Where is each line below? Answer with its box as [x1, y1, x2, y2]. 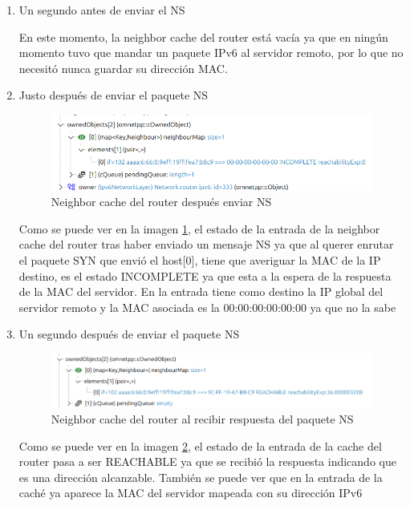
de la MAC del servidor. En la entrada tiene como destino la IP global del [18, 283, 384, 300]
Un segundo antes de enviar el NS [18, 2, 185, 18]
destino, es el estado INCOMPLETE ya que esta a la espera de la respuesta [18, 267, 392, 284]
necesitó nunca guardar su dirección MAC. [18, 59, 228, 76]
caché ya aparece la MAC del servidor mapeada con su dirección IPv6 [18, 484, 363, 501]
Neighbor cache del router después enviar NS [51, 193, 272, 210]
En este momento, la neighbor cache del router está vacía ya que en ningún [18, 28, 388, 45]
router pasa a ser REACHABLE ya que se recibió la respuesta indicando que [18, 453, 396, 470]
